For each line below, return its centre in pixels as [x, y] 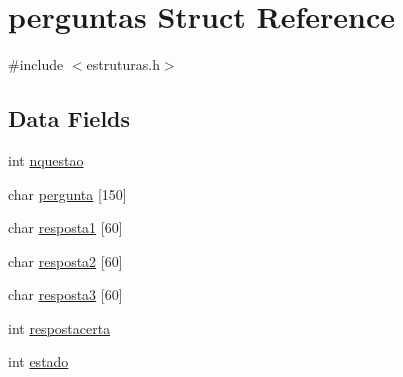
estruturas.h [123, 64]
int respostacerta [59, 327]
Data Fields [69, 118]
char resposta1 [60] [65, 227]
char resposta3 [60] [65, 294]
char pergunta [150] [67, 193]
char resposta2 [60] [65, 260]
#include [36, 64]
